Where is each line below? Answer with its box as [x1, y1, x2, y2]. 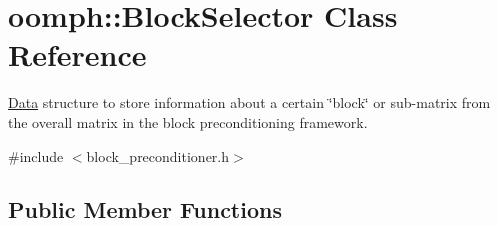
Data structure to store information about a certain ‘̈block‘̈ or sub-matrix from [8, 92, 491, 113]
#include [8, 145, 64, 166]
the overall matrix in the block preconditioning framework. [8, 111, 368, 132]
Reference [8, 34, 147, 75]
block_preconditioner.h [86, 145, 230, 166]
